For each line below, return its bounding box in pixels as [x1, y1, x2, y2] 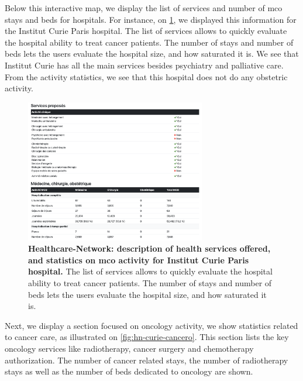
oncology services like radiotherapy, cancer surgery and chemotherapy [5, 342, 254, 355]
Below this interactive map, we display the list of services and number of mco [5, 2, 283, 13]
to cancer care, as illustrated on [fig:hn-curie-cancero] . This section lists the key [5, 331, 289, 343]
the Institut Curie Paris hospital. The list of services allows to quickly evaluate [5, 25, 287, 37]
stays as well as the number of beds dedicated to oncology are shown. [5, 365, 253, 377]
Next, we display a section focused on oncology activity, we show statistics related [5, 319, 298, 331]
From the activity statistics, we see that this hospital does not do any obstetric [5, 70, 288, 83]
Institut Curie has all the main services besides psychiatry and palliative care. [5, 59, 284, 71]
